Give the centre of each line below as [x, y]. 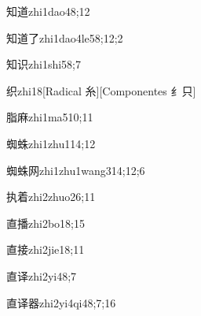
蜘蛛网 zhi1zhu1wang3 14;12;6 [76, 170]
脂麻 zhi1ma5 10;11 [50, 117]
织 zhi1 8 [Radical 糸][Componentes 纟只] [101, 90]
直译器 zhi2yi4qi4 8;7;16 [61, 302]
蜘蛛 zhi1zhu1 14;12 [51, 143]
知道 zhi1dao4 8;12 [48, 11]
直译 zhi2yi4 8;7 [42, 275]
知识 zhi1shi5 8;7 [44, 64]
